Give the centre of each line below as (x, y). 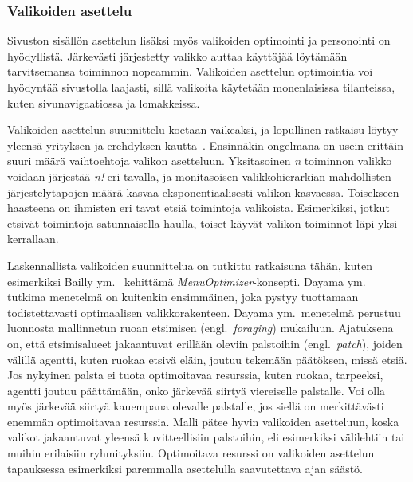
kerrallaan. (33, 239)
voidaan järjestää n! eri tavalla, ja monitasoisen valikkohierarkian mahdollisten (199, 176)
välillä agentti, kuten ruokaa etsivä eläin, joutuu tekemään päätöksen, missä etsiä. (207, 359)
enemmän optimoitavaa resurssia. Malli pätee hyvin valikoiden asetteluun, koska (203, 421)
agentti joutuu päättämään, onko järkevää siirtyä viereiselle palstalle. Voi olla (197, 390)
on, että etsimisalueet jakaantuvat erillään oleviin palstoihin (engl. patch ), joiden (205, 343)
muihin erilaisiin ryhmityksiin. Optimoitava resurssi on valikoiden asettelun (191, 453)
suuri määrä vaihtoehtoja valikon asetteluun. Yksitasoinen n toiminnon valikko (200, 161)
